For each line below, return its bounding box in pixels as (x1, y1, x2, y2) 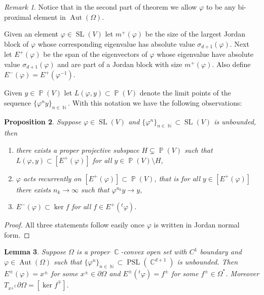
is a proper (76, 246, 110, 257)
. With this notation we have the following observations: (68, 97, 242, 108)
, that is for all (154, 173, 201, 183)
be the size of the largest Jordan (145, 28, 245, 39)
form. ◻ (4, 229, 30, 240)
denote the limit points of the (139, 87, 231, 98)
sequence (4, 97, 31, 108)
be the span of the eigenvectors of (43, 49, 147, 59)
